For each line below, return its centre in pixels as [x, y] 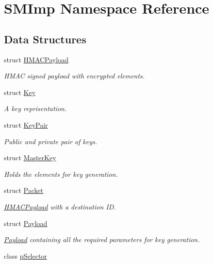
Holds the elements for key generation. [61, 174]
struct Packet [24, 190]
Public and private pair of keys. [51, 141]
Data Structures [45, 39]
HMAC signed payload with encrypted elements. [74, 76]
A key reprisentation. [35, 108]
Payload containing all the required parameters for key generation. [102, 239]
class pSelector [25, 255]
